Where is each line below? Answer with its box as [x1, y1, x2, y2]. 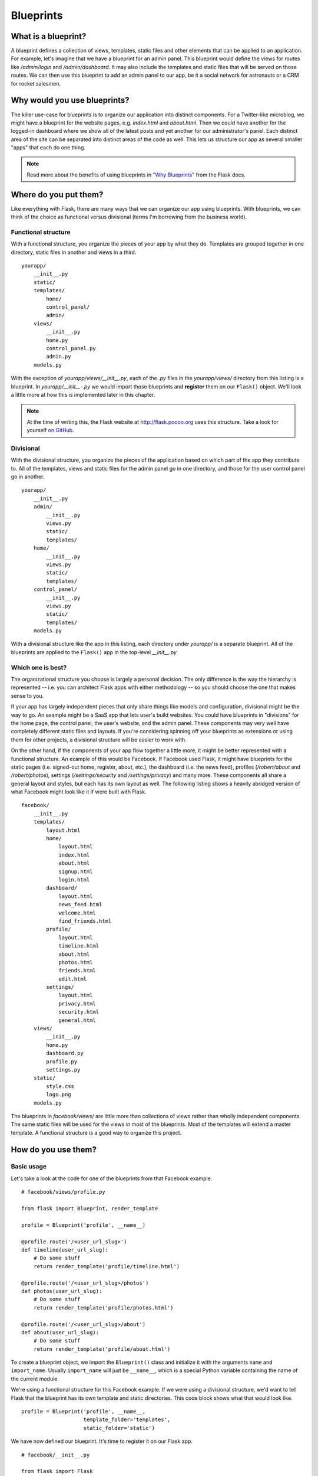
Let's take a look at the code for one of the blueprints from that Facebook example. [11, 1175, 213, 1182]
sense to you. [11, 692, 44, 699]
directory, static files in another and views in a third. [11, 249, 137, 256]
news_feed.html [58, 901, 102, 908]
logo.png [46, 1091, 71, 1098]
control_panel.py [46, 345, 97, 351]
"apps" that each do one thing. [11, 144, 85, 151]
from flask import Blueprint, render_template [21, 1205, 158, 1212]
